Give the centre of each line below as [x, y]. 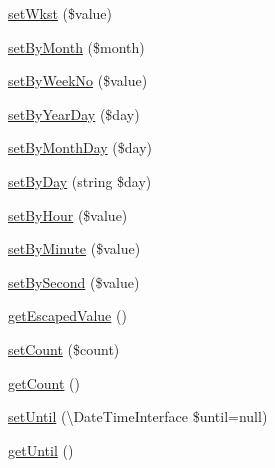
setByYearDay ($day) [74, 113]
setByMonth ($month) [76, 46]
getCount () [44, 382]
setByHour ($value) [68, 214]
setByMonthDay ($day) [80, 147]
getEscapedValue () [67, 315]
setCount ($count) [64, 348]
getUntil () [41, 449]
